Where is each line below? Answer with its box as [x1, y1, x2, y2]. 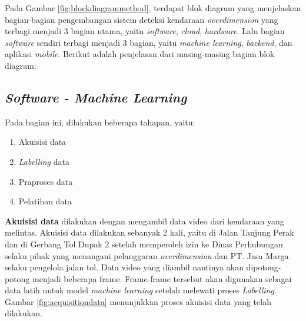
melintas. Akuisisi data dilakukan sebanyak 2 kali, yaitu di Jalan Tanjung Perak [5, 226, 294, 239]
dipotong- [246, 261, 281, 273]
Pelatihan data [18, 195, 72, 207]
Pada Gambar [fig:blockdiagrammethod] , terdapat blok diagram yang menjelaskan [5, 2, 301, 14]
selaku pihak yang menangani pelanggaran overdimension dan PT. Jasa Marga [5, 249, 289, 262]
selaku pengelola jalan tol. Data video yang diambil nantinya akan [5, 261, 244, 273]
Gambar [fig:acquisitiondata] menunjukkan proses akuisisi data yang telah [5, 295, 271, 307]
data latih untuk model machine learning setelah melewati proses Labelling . [5, 284, 277, 296]
